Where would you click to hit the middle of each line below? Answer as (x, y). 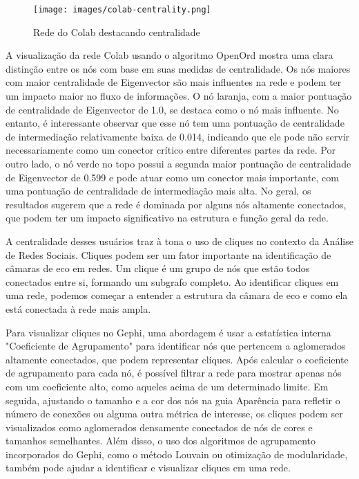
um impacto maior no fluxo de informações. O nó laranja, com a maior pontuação (179, 96)
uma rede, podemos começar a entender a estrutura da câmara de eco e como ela (177, 295)
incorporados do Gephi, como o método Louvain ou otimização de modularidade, (177, 454)
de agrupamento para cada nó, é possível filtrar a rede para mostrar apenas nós (174, 373)
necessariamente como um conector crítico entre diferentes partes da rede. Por (171, 150)
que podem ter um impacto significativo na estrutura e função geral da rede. (167, 218)
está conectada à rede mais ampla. (78, 308)
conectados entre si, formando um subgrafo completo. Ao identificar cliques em (172, 281)
